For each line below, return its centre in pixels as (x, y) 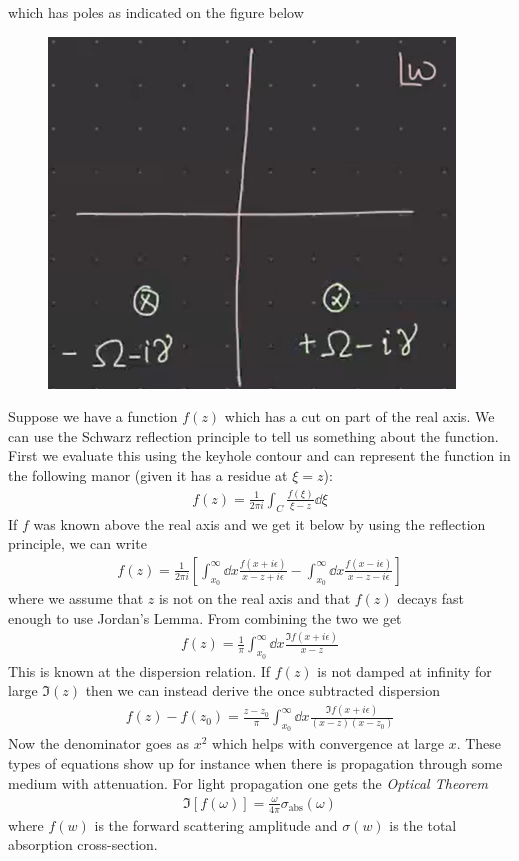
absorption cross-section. (83, 844)
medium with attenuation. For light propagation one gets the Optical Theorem (248, 782)
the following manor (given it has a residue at (148, 474)
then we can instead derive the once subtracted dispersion (262, 690)
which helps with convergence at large (328, 743)
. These (479, 743)
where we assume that (76, 597)
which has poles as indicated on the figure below (156, 12)
